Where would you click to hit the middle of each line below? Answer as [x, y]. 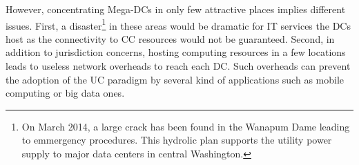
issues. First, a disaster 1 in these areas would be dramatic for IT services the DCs [178, 24]
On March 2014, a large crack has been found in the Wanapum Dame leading [186, 126]
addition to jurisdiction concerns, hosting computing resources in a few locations [176, 52]
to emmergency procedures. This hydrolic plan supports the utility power [177, 140]
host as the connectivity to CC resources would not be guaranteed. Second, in [170, 38]
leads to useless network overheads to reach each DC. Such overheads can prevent [178, 66]
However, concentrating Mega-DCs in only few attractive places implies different [176, 9]
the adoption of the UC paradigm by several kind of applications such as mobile [175, 79]
